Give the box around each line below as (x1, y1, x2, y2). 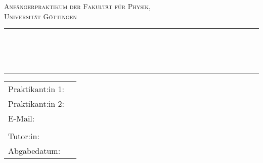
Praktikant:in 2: (8, 97, 64, 109)
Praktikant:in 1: (8, 83, 64, 95)
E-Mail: (8, 112, 35, 124)
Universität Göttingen (4, 11, 77, 21)
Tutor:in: (8, 130, 39, 142)
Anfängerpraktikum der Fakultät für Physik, (4, 1, 151, 11)
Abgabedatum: (8, 144, 61, 156)
